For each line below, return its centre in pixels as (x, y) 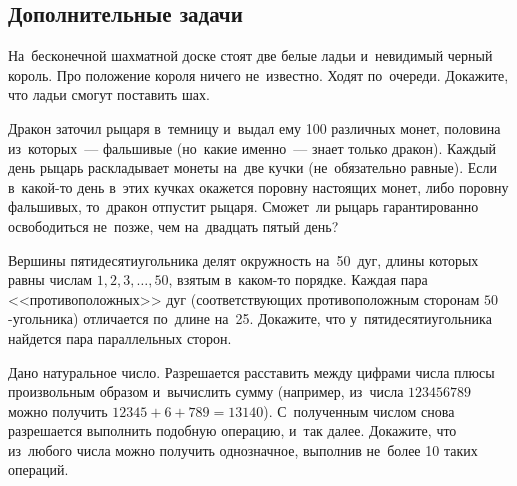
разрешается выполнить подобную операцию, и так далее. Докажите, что (232, 430)
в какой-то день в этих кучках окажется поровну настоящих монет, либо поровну (258, 186)
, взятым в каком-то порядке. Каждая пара (298, 279)
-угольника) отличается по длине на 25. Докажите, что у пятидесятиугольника (250, 318)
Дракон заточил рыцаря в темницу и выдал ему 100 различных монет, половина (254, 127)
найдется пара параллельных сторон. (120, 337)
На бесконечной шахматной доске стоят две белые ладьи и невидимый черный (250, 55)
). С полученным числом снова (359, 410)
